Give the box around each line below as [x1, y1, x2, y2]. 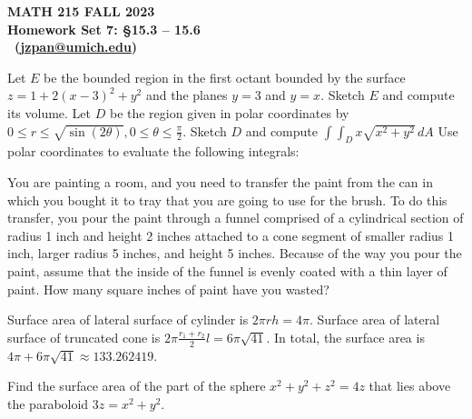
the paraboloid [7, 394, 89, 413]
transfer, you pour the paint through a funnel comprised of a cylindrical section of [7, 208, 464, 227]
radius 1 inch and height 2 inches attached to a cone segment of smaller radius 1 [7, 225, 455, 244]
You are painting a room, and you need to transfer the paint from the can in [7, 172, 433, 191]
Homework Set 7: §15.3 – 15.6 [7, 19, 201, 38]
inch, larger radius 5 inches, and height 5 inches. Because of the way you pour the [7, 244, 462, 263]
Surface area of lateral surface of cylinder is [7, 310, 249, 329]
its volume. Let [7, 103, 92, 122]
